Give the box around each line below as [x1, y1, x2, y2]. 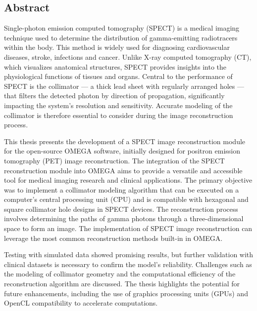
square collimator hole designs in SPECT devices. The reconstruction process [4, 203, 238, 214]
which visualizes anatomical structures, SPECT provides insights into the [4, 61, 227, 72]
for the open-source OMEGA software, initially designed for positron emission [4, 146, 240, 156]
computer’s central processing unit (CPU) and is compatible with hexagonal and [4, 194, 249, 204]
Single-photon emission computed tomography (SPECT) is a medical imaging [4, 23, 240, 33]
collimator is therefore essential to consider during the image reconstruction [4, 110, 233, 120]
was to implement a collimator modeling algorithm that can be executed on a [4, 184, 239, 194]
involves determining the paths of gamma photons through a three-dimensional [4, 213, 244, 224]
